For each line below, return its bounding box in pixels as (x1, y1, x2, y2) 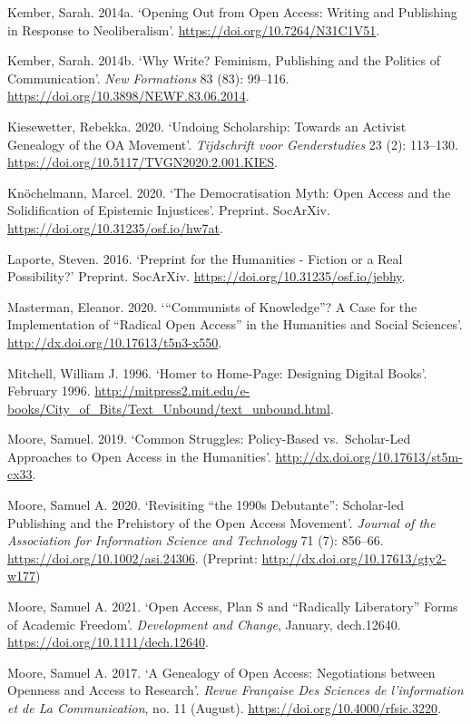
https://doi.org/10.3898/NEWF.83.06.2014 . (7, 86, 250, 105)
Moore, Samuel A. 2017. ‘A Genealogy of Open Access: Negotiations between (7, 662, 436, 681)
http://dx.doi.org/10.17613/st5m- (275, 446, 463, 465)
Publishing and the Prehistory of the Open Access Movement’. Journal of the (7, 513, 436, 532)
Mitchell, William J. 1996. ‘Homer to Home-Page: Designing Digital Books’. (7, 363, 427, 382)
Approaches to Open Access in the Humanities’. (7, 446, 271, 465)
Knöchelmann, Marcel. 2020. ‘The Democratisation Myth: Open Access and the (7, 182, 451, 201)
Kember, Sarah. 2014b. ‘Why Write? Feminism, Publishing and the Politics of (7, 51, 440, 70)
